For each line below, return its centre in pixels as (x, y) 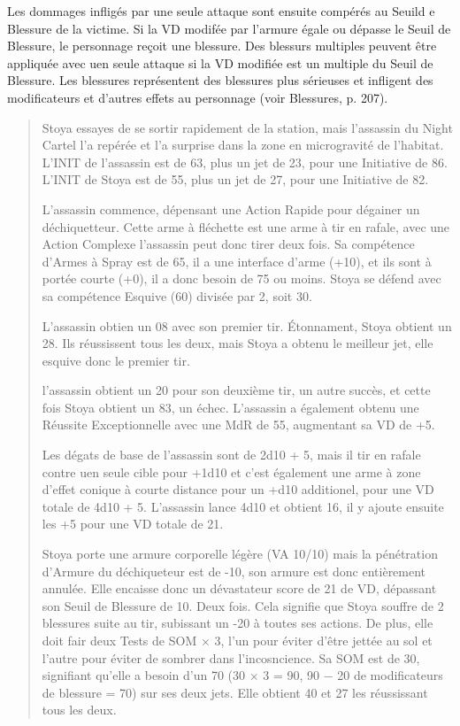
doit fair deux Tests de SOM (119, 640)
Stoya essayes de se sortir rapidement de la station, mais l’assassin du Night (247, 127)
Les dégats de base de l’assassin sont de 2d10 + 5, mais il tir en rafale (231, 455)
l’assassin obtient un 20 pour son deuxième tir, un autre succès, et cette (236, 390)
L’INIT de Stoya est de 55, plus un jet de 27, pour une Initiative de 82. (235, 179)
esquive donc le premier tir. (116, 360)
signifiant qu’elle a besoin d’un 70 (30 (144, 675)
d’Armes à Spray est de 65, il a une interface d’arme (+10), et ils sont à (237, 261)
